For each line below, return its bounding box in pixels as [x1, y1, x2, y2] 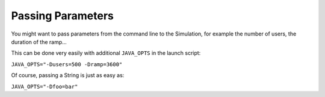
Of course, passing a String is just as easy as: [11, 72, 125, 79]
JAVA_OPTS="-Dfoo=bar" [11, 83, 78, 90]
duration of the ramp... [11, 38, 67, 45]
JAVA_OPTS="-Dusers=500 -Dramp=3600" [11, 61, 123, 67]
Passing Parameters [11, 9, 114, 22]
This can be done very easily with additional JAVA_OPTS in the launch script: [11, 49, 201, 57]
